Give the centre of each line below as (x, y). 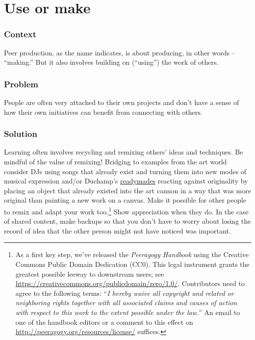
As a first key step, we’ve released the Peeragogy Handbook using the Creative (132, 254)
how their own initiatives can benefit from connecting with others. (103, 112)
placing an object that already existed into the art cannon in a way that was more (127, 190)
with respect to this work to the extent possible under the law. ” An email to (128, 312)
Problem (21, 84)
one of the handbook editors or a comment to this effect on (104, 322)
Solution (21, 134)
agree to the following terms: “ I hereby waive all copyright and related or (125, 293)
